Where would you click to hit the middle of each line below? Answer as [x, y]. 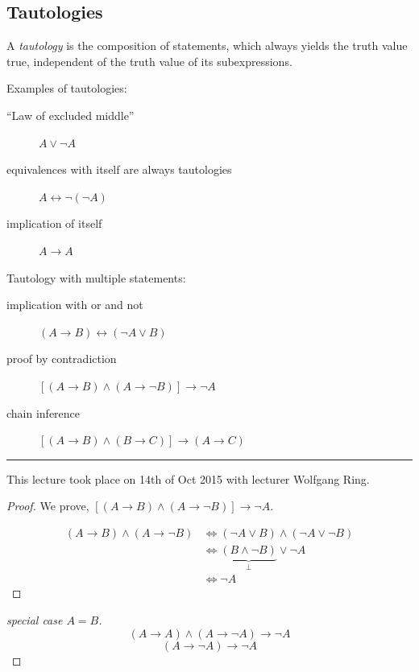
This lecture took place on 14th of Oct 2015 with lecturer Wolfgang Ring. [188, 478]
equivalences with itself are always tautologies [119, 169]
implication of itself [54, 223]
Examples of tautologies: [67, 88]
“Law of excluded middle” [71, 115]
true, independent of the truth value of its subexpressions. [149, 61]
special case [35, 620]
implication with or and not [75, 305]
